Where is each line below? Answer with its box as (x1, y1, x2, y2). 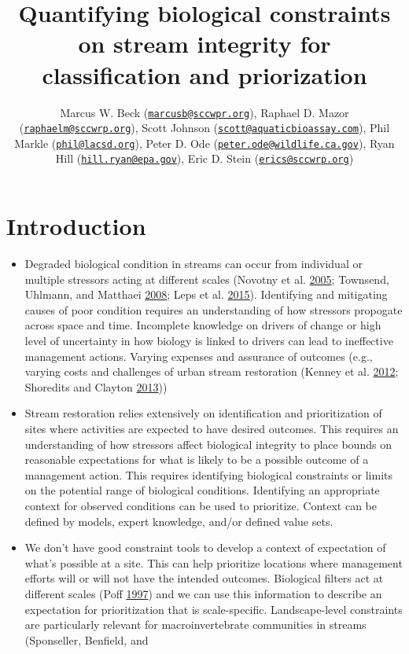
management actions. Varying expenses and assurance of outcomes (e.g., (24, 347, 373, 364)
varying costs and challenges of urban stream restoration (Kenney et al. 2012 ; (24, 363, 399, 380)
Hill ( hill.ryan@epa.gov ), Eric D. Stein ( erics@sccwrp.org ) (55, 150, 354, 167)
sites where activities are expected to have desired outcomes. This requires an (24, 421, 399, 436)
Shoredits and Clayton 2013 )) (24, 378, 168, 395)
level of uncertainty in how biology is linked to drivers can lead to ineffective (24, 333, 393, 349)
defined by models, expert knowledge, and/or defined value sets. (24, 513, 333, 529)
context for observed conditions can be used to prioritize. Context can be (24, 497, 378, 513)
